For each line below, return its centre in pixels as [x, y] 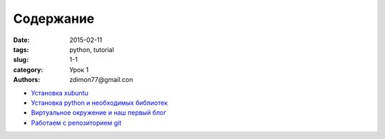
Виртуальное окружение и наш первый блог [99, 113]
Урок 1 [79, 69]
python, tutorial [92, 49]
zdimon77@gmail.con [101, 80]
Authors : [27, 80]
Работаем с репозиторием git [76, 123]
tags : [21, 49]
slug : [21, 60]
